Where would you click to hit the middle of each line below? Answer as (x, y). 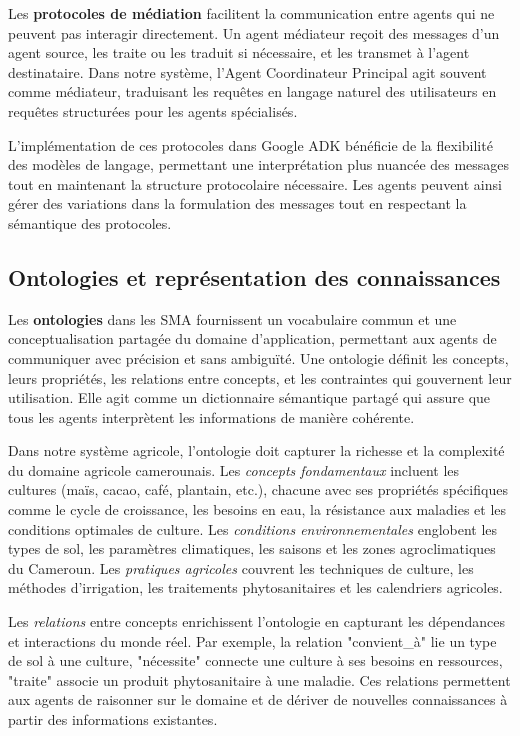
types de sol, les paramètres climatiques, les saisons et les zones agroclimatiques (252, 548)
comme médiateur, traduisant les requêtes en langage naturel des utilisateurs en (252, 91)
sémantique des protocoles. (90, 222)
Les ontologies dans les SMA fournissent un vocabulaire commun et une (232, 318)
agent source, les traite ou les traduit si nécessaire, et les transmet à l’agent (239, 52)
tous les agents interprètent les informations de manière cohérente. (211, 416)
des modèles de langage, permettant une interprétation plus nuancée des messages (259, 164)
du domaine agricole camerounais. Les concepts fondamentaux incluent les (234, 469)
